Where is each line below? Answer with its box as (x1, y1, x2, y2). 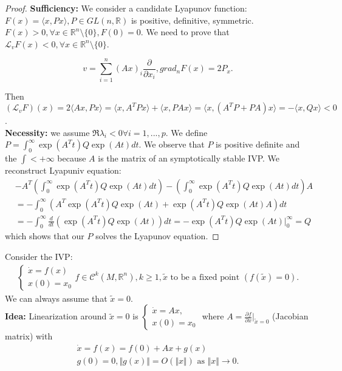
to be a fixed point (170, 273, 240, 282)
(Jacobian (272, 310, 309, 322)
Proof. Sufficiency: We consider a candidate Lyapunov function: (5, 2, 247, 14)
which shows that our (5, 230, 84, 242)
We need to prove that (146, 26, 230, 38)
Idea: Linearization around (5, 310, 107, 322)
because (57, 152, 86, 165)
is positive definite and (216, 138, 300, 151)
